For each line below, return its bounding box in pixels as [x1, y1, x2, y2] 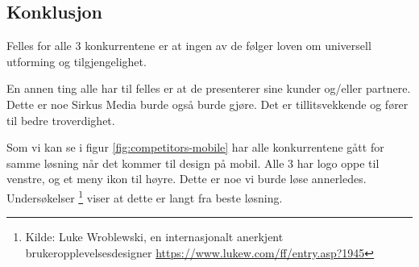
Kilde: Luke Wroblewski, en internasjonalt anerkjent [25, 228, 284, 245]
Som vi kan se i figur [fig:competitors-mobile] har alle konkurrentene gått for [6, 139, 384, 156]
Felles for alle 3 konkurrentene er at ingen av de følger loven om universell [6, 37, 371, 54]
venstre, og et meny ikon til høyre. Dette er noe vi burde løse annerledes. [6, 170, 367, 187]
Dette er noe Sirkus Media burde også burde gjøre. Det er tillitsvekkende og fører [6, 95, 409, 112]
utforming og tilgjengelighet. [6, 52, 147, 69]
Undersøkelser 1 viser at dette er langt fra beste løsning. [6, 186, 283, 206]
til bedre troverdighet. [6, 111, 115, 128]
